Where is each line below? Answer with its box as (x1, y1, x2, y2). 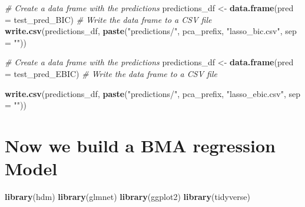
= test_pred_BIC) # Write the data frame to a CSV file (5, 13, 212, 25)
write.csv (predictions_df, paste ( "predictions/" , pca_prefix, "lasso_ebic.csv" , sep (5, 87, 300, 99)
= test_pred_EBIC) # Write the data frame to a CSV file (5, 67, 217, 79)
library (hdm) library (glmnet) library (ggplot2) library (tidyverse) (5, 191, 250, 203)
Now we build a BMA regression (5, 133, 276, 157)
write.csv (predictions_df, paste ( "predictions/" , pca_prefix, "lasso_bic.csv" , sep (5, 25, 297, 37)
